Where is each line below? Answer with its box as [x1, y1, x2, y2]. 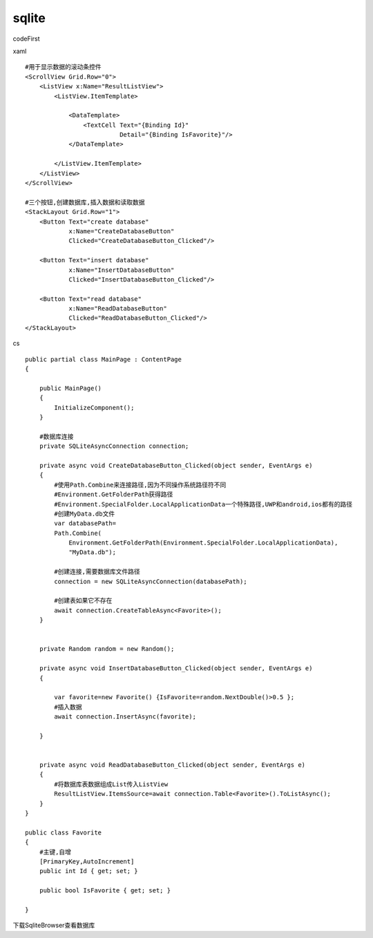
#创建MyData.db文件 [54, 509, 115, 518]
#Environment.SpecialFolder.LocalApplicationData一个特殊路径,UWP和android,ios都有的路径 [54, 500, 353, 508]
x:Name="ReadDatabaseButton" [68, 304, 167, 313]
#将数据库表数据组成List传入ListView [54, 780, 169, 788]
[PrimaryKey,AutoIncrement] [39, 857, 135, 866]
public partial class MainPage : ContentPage [25, 355, 182, 363]
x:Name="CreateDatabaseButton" [68, 227, 175, 235]
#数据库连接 [39, 432, 74, 440]
